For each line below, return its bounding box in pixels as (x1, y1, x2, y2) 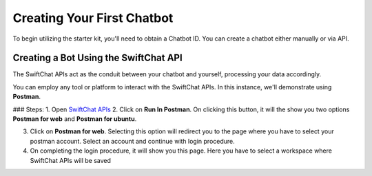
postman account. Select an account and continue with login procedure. (30, 137, 236, 145)
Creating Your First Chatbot (12, 10, 174, 25)
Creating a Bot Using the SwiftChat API (12, 52, 183, 64)
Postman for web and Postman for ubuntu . (12, 115, 137, 123)
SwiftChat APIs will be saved (30, 156, 112, 164)
